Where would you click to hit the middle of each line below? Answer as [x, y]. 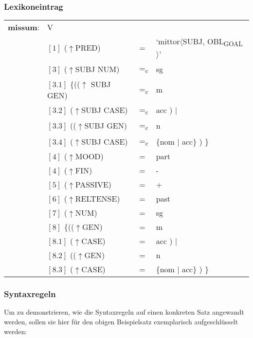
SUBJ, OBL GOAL [213, 42]
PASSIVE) [93, 185]
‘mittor [168, 41]
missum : [24, 27]
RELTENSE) [98, 199]
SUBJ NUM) [97, 69]
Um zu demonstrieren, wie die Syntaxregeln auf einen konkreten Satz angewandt [124, 312]
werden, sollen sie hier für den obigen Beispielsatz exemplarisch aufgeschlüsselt [121, 321]
